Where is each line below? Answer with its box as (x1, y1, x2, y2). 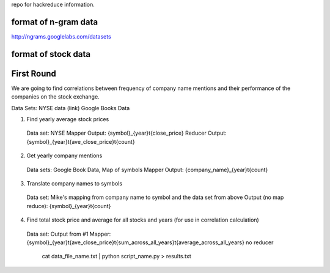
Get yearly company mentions (26, 152, 103, 159)
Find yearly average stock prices (26, 116, 109, 122)
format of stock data (11, 49, 91, 59)
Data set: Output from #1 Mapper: (26, 230, 111, 237)
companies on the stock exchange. (11, 93, 100, 100)
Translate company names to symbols (26, 179, 122, 187)
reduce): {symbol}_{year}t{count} (26, 202, 111, 209)
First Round (11, 68, 56, 79)
